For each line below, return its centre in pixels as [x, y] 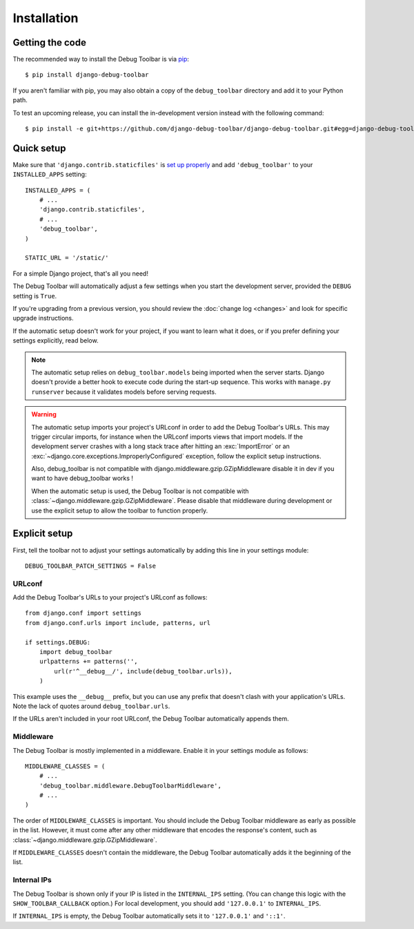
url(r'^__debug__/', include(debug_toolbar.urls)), [143, 671]
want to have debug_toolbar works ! [82, 478]
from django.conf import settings [83, 613]
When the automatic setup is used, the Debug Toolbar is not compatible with [140, 491]
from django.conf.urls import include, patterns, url [118, 623]
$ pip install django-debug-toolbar [87, 75]
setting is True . [35, 296]
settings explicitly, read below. [56, 341]
